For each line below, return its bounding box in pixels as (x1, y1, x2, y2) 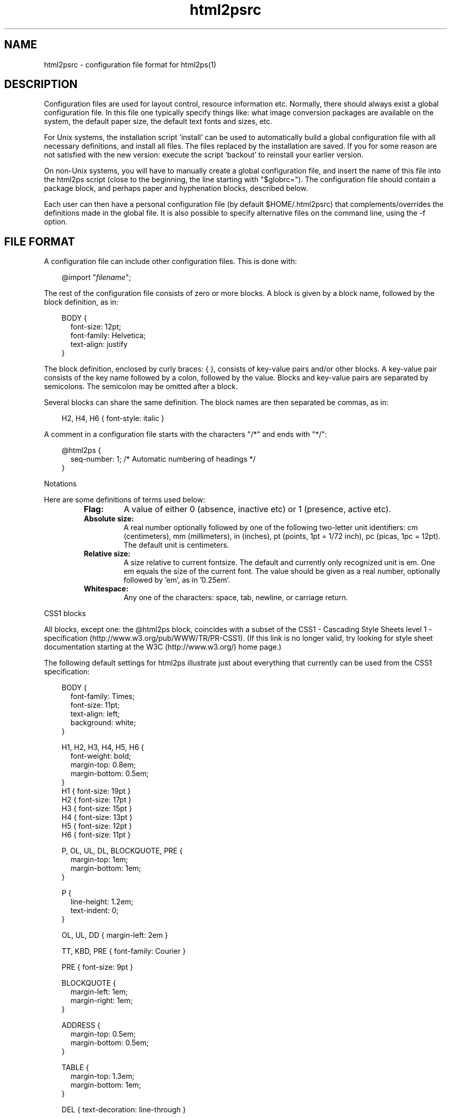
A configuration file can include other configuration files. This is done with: (44, 257, 297, 266)
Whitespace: (83, 584, 129, 593)
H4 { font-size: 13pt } (61, 813, 133, 822)
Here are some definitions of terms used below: (44, 495, 205, 504)
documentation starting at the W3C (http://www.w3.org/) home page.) (44, 642, 282, 652)
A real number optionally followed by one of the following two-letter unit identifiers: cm (124, 523, 418, 532)
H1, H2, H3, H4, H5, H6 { (61, 743, 144, 752)
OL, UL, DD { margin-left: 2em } (61, 931, 168, 940)
